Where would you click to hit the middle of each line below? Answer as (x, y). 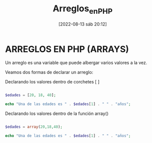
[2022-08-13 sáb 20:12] (83, 24)
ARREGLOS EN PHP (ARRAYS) (67, 49)
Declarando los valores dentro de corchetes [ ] (52, 82)
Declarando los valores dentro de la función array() (57, 113)
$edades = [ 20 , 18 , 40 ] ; (30, 95)
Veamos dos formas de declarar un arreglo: (49, 72)
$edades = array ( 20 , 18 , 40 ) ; (34, 127)
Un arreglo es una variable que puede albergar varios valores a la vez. (76, 63)
